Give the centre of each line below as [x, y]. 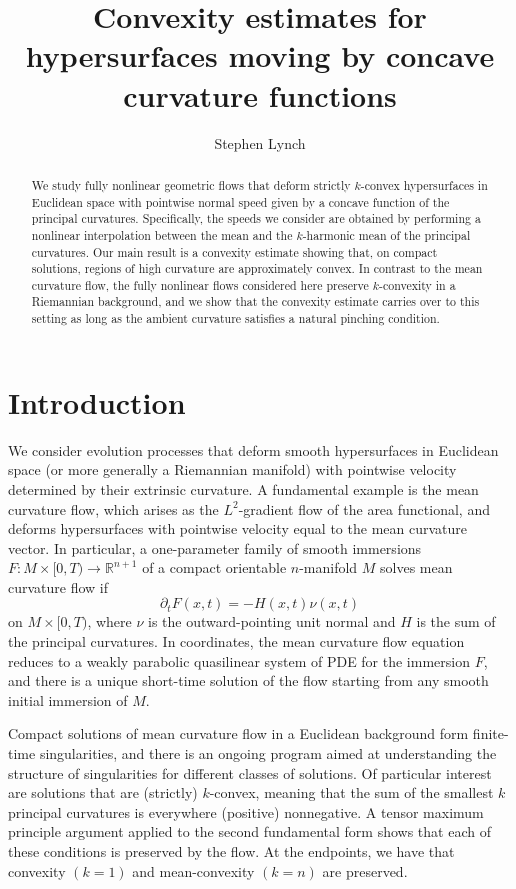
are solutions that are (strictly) [103, 792]
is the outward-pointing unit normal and [272, 621]
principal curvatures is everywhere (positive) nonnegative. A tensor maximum [246, 811]
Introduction [97, 401]
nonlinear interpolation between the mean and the [162, 234]
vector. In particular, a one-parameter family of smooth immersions [215, 547]
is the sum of [456, 621]
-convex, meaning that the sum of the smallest [351, 792]
